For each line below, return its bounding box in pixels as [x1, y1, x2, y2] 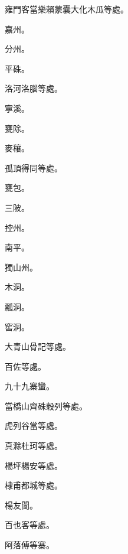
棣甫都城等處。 [5, 479, 63, 491]
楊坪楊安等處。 [5, 459, 63, 471]
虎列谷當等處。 [5, 419, 63, 432]
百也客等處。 [5, 519, 54, 531]
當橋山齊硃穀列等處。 [5, 399, 87, 412]
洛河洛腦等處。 [5, 82, 63, 94]
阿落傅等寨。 [5, 539, 54, 551]
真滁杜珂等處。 [5, 439, 63, 452]
